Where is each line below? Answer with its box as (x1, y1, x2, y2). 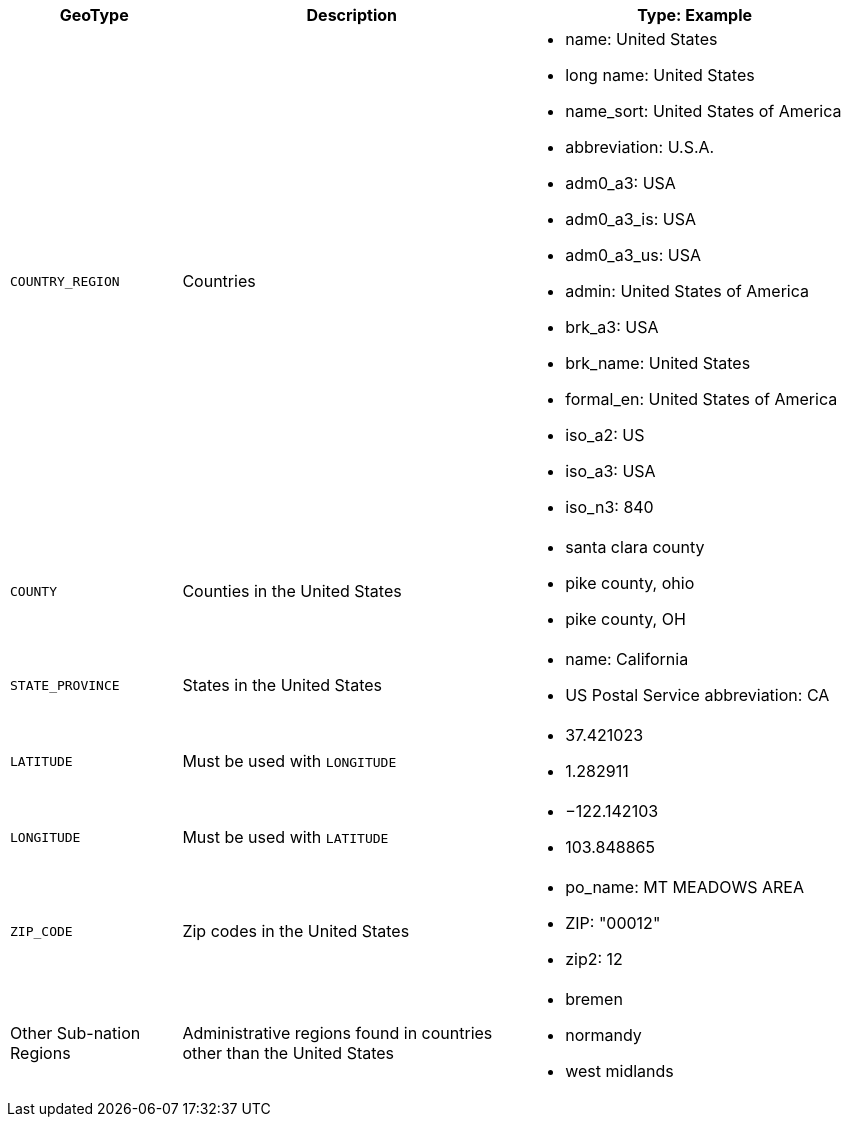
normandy (565, 1025, 642, 1045)
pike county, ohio (565, 573, 695, 593)
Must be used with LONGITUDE (182, 751, 397, 771)
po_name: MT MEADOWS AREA (565, 877, 804, 897)
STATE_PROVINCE (10, 677, 120, 693)
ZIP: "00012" (565, 913, 661, 933)
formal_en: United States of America (565, 389, 838, 409)
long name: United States (565, 65, 755, 85)
